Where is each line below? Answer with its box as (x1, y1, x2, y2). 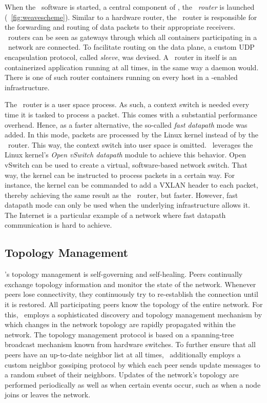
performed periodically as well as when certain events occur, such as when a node (5, 379, 261, 390)
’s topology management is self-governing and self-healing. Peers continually (5, 269, 243, 279)
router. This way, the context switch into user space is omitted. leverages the (8, 139, 253, 150)
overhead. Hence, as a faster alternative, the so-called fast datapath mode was (5, 119, 248, 130)
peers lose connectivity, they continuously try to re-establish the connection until (5, 289, 258, 299)
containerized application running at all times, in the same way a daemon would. (5, 62, 259, 72)
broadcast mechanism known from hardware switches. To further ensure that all (5, 339, 256, 350)
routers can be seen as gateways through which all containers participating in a (8, 31, 257, 42)
